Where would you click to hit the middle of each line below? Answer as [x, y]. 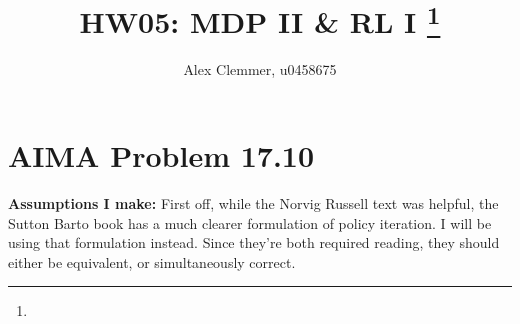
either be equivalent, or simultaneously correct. [152, 261]
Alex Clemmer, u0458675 [260, 69]
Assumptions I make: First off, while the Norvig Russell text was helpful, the [253, 202]
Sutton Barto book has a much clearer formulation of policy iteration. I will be [250, 222]
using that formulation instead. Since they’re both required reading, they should [254, 242]
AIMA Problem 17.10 [161, 155]
